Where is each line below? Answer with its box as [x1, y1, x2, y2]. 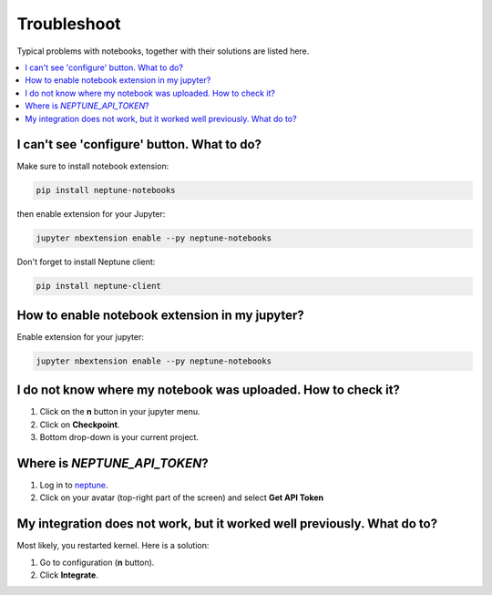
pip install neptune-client [36, 281, 161, 292]
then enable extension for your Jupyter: [16, 209, 166, 220]
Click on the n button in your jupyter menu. [39, 406, 200, 417]
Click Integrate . [39, 569, 99, 580]
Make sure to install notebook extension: [16, 160, 169, 172]
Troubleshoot [16, 14, 122, 34]
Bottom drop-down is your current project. [39, 432, 200, 443]
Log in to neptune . [39, 479, 108, 490]
